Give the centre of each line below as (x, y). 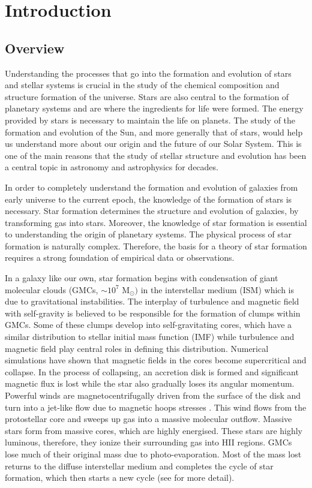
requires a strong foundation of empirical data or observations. (120, 257)
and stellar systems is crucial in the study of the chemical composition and (142, 85)
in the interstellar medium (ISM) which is (217, 289)
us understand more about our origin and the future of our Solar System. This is (153, 144)
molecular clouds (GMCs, (52, 289)
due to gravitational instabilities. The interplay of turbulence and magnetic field (152, 301)
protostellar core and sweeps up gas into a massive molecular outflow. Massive (148, 419)
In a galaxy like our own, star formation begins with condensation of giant (142, 278)
